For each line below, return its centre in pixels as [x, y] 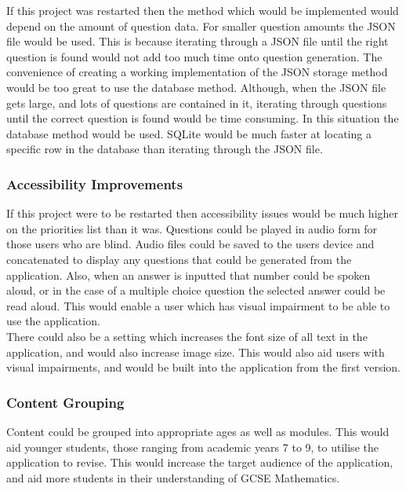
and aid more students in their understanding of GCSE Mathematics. [173, 477]
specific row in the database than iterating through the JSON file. [165, 149]
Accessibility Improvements [95, 183]
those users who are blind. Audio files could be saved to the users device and [190, 244]
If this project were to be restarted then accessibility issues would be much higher [203, 213]
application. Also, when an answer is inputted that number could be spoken [188, 275]
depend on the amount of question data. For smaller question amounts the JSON [201, 26]
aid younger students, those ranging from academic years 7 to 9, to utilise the [192, 447]
